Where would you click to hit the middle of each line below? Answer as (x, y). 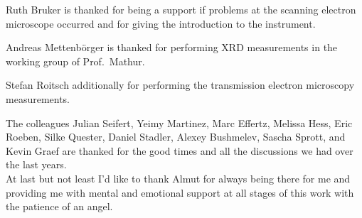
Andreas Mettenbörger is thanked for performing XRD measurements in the (172, 47)
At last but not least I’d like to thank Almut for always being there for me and (178, 178)
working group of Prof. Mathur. (75, 61)
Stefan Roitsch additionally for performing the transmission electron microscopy (180, 85)
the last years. (36, 164)
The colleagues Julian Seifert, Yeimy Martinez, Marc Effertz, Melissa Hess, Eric (179, 122)
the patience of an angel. (59, 206)
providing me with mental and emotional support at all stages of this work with (180, 192)
